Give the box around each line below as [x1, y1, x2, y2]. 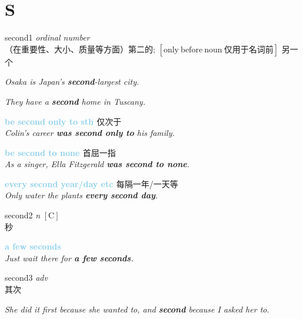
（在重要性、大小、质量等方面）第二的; [5, 42, 155, 55]
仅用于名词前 [224, 45, 274, 54]
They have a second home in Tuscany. [5, 95, 145, 107]
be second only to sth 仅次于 [5, 115, 122, 127]
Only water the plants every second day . [5, 189, 158, 201]
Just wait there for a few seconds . [5, 251, 134, 264]
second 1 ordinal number [5, 31, 90, 44]
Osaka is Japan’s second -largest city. [5, 75, 139, 88]
